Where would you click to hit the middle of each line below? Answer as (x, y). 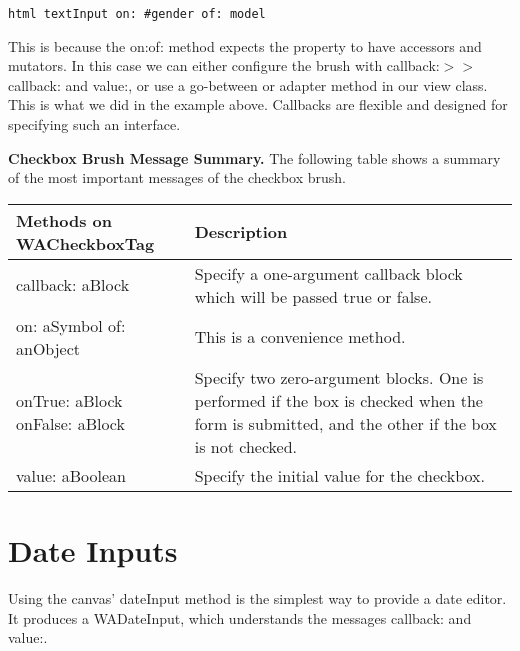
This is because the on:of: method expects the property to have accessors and (245, 45)
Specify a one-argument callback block (328, 273)
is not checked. (246, 446)
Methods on (64, 220)
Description (241, 232)
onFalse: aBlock (70, 423)
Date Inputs (93, 550)
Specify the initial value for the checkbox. (340, 475)
